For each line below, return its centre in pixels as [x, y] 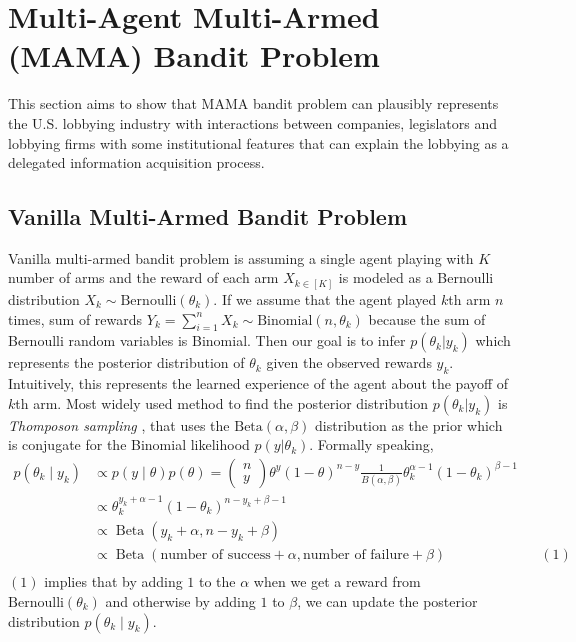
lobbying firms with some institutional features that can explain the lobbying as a [258, 142]
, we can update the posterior [387, 600]
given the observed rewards [349, 362]
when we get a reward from [337, 581]
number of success [215, 555]
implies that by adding [113, 581]
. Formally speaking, [371, 444]
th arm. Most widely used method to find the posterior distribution [222, 402]
